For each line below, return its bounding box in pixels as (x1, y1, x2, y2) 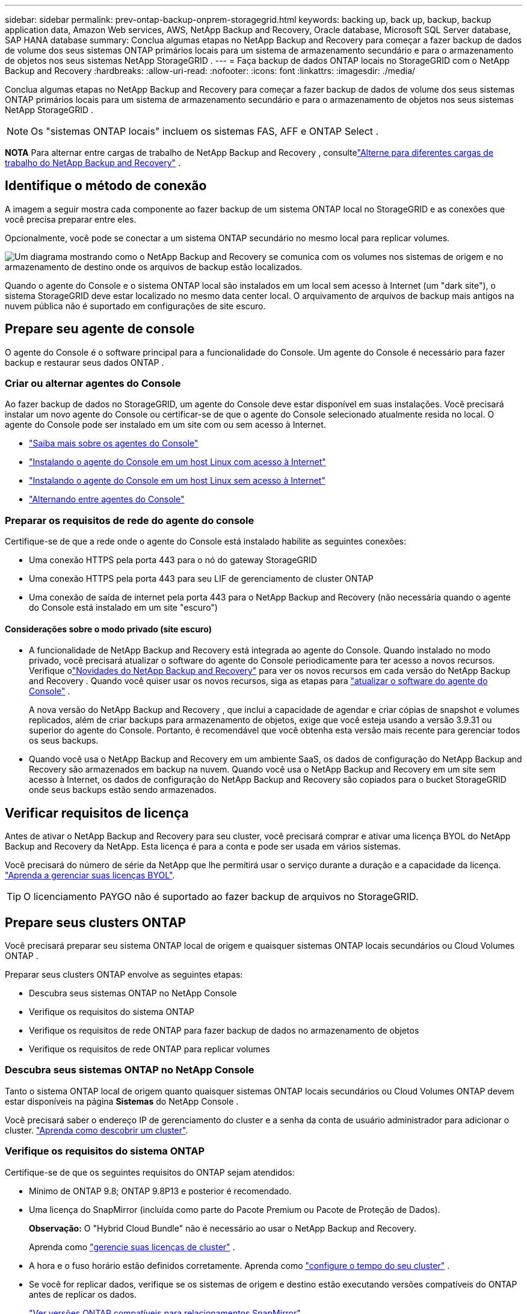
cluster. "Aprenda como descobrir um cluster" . (5, 1124, 188, 1135)
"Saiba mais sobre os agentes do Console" (29, 438, 199, 449)
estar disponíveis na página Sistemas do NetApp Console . (5, 1096, 239, 1106)
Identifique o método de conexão (5, 178, 207, 194)
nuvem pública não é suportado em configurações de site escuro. (5, 300, 266, 311)
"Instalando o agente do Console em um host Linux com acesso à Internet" (29, 457, 326, 467)
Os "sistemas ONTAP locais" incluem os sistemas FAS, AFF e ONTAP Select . (31, 125, 379, 137)
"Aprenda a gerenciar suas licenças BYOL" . (5, 870, 175, 881)
